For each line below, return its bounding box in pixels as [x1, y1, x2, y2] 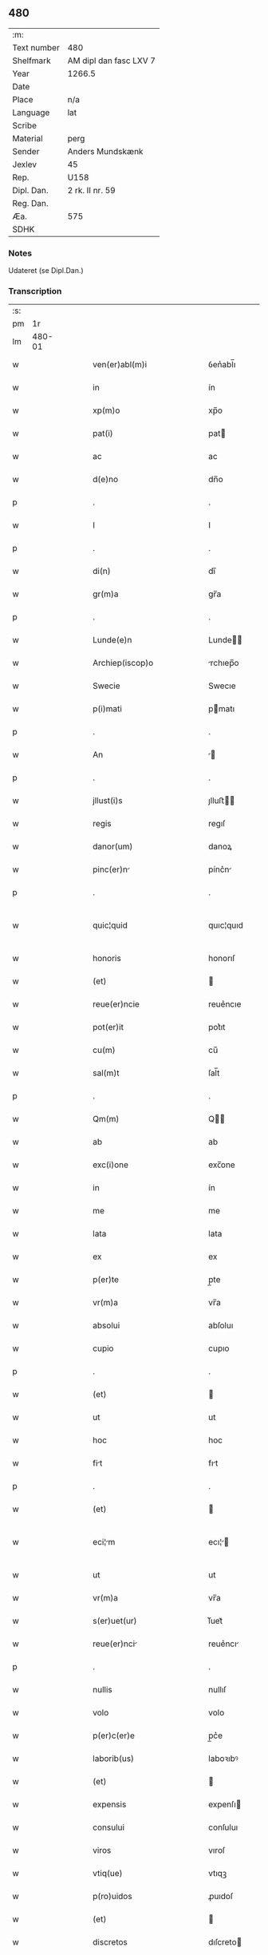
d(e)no [93, 474, 118, 485]
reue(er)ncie [93, 999, 140, 1010]
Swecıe [208, 680, 237, 691]
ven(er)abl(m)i [93, 359, 148, 370]
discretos [93, 1937, 128, 1948]
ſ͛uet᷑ [208, 1616, 223, 1627]
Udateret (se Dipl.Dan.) [8, 266, 84, 275]
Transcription [8, 286, 62, 297]
